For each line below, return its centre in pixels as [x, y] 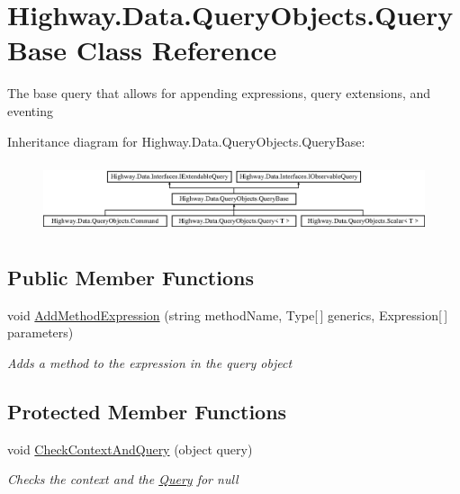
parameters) [41, 332]
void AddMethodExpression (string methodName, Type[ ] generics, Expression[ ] [228, 314]
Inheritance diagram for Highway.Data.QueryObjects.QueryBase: [186, 141]
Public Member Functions [131, 278]
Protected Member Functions [147, 412]
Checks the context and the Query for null [123, 479]
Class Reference [176, 50]
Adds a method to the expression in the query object [150, 363]
